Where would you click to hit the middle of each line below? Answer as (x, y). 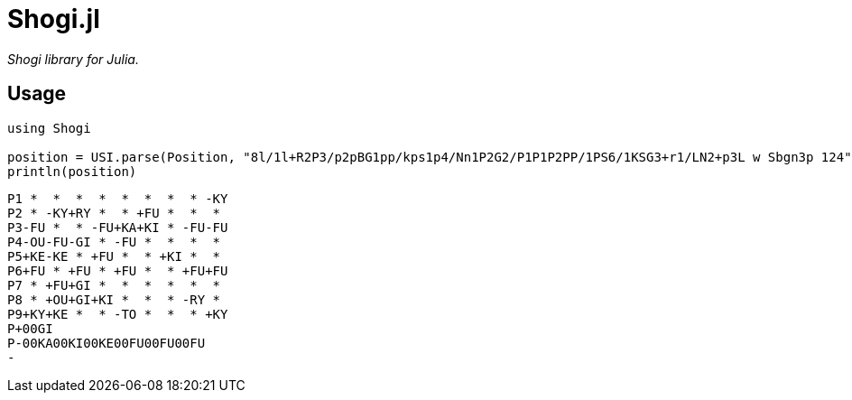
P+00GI (30, 328)
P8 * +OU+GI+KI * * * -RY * (114, 299)
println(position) (72, 171)
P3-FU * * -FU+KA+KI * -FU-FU (118, 227)
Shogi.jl (54, 19)
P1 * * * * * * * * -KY (118, 198)
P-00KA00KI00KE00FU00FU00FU (106, 343)
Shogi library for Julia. (73, 59)
